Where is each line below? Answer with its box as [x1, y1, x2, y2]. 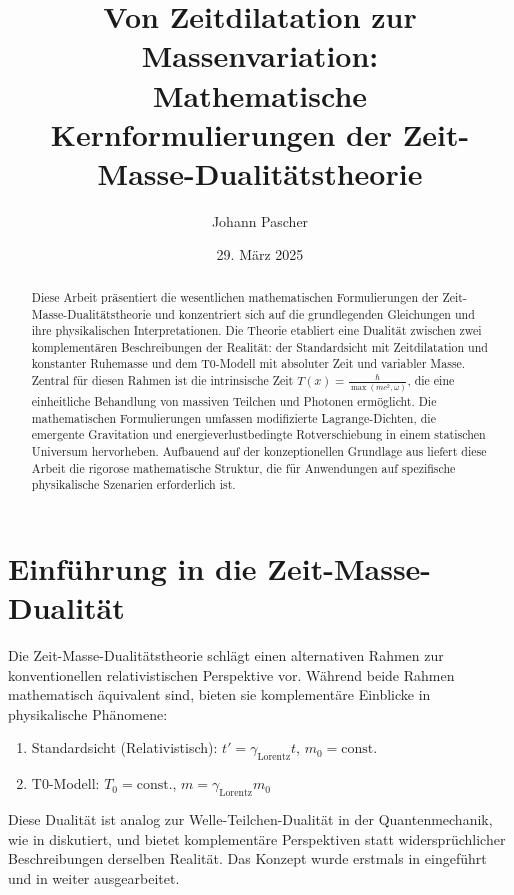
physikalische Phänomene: [8, 703, 168, 724]
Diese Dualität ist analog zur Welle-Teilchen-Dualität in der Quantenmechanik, [8, 808, 493, 829]
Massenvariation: [141, 35, 379, 76]
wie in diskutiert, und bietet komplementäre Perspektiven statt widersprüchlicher [8, 828, 506, 849]
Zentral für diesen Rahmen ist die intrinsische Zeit [31, 372, 294, 389]
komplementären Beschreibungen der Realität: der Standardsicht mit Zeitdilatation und [31, 338, 488, 355]
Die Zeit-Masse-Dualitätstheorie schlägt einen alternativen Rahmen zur [8, 644, 444, 665]
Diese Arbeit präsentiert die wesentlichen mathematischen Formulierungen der [31, 288, 439, 305]
